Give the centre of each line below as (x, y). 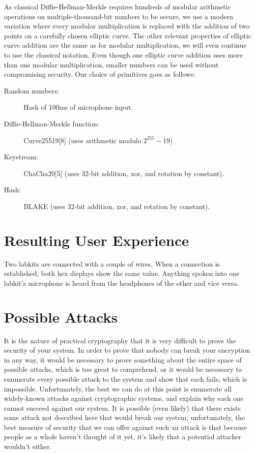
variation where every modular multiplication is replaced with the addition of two (127, 26)
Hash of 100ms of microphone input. (78, 107)
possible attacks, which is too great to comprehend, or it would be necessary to (123, 369)
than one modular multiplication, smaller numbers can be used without (111, 64)
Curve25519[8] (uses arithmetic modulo (83, 140)
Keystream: (21, 157)
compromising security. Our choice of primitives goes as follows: (100, 74)
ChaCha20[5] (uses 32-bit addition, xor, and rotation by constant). (124, 173)
